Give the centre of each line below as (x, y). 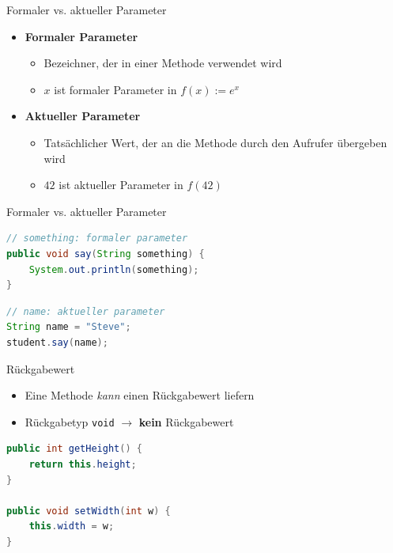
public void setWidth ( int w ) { (89, 511)
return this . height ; (83, 464)
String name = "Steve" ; (69, 327)
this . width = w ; (72, 526)
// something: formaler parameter (97, 239)
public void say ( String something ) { (106, 254)
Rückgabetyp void (70, 421)
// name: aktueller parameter (86, 311)
